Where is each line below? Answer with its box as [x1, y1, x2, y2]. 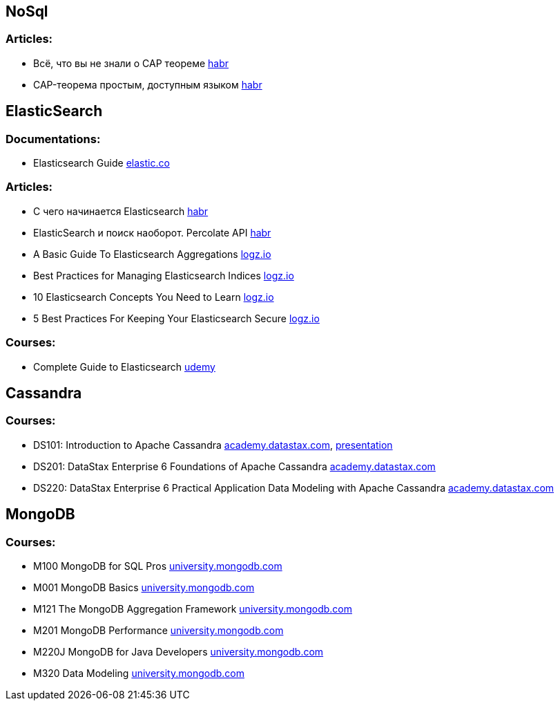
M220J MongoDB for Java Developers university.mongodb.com [33, 645, 324, 658]
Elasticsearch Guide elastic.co [33, 157, 170, 169]
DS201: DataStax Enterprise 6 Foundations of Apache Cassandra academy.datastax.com [33, 460, 436, 472]
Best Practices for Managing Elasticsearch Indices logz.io [33, 269, 294, 281]
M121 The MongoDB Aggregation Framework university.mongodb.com [33, 602, 352, 615]
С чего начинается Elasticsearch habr [33, 205, 209, 217]
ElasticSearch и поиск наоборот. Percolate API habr [33, 226, 271, 239]
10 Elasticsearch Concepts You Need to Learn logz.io [33, 290, 274, 303]
